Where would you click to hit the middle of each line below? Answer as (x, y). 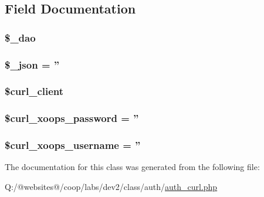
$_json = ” (32, 64)
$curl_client (34, 91)
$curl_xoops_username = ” (73, 145)
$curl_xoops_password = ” (72, 118)
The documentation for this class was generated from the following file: (132, 167)
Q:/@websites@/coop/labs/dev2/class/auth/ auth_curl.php (111, 186)
